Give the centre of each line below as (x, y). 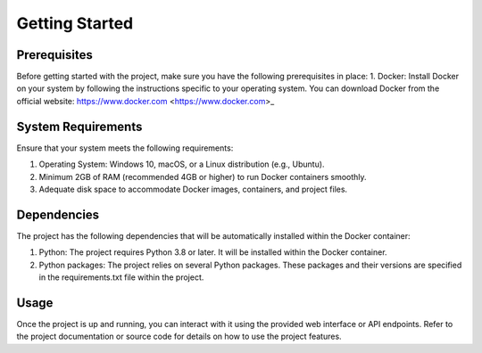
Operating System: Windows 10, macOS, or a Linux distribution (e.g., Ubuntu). (182, 164)
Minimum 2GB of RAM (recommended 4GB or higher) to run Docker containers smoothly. (203, 176)
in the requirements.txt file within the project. (121, 277)
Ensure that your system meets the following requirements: (125, 148)
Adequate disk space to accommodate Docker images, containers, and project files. (193, 189)
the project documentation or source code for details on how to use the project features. (179, 337)
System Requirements (79, 126)
